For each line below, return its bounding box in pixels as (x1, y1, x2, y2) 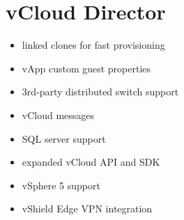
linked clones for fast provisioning (22, 38, 165, 52)
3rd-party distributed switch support (22, 84, 179, 99)
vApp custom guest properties (22, 61, 151, 75)
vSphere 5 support (22, 178, 100, 192)
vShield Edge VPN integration (22, 201, 153, 216)
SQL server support (22, 131, 106, 146)
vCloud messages (22, 107, 95, 122)
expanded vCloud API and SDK (22, 155, 160, 169)
